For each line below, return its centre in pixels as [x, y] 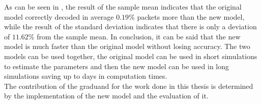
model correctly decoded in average [59, 16]
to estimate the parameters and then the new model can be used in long [117, 66]
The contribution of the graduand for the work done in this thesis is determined [129, 86]
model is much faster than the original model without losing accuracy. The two [127, 46]
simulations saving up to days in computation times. [86, 76]
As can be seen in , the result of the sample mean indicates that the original [123, 7]
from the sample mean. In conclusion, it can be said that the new [139, 36]
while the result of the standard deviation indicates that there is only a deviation [130, 27]
